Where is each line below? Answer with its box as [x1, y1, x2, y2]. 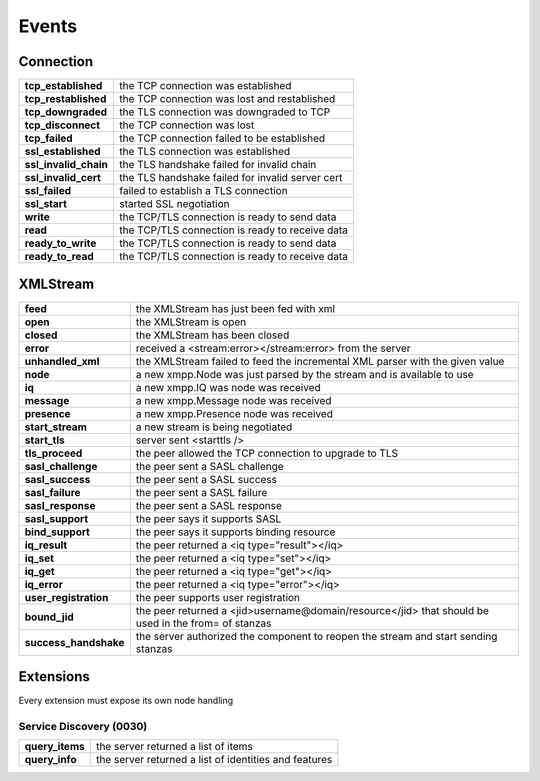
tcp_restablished [24, 92, 107, 106]
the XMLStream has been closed [135, 328, 290, 342]
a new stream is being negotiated [135, 420, 293, 434]
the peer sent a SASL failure [135, 485, 268, 499]
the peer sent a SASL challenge [135, 459, 284, 473]
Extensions [18, 668, 90, 685]
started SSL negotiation [119, 197, 230, 211]
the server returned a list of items [95, 740, 254, 754]
